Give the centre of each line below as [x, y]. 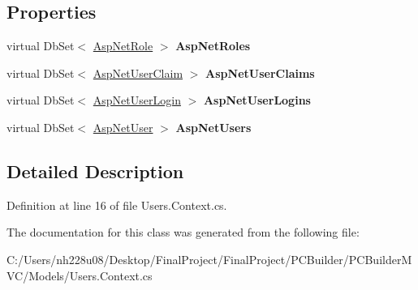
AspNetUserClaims [260, 72]
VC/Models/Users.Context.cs [80, 275]
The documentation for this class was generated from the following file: [183, 232]
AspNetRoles [213, 46]
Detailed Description [95, 171]
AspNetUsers [213, 127]
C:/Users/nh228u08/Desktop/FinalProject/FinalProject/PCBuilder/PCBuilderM [209, 259]
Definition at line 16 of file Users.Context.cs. [117, 205]
